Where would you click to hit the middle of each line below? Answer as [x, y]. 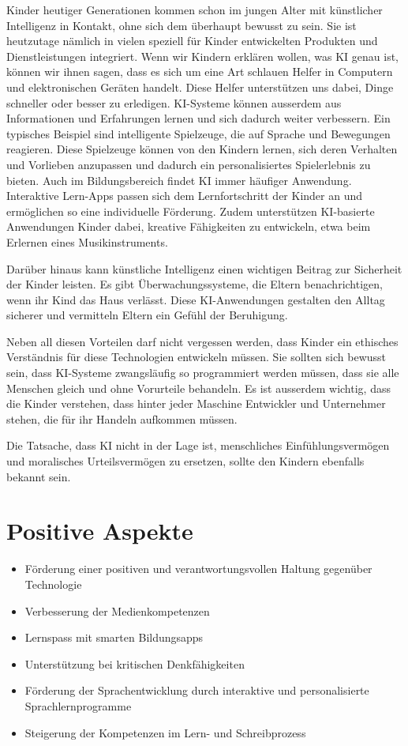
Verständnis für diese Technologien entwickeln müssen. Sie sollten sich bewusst [197, 357]
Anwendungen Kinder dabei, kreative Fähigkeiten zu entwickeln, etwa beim [189, 226]
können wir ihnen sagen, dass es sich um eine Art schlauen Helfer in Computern [200, 72]
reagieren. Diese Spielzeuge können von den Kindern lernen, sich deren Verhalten [202, 149]
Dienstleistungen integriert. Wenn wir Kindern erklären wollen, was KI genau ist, [202, 56]
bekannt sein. [39, 476]
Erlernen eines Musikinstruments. [87, 241]
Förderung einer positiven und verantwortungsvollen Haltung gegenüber [198, 569]
